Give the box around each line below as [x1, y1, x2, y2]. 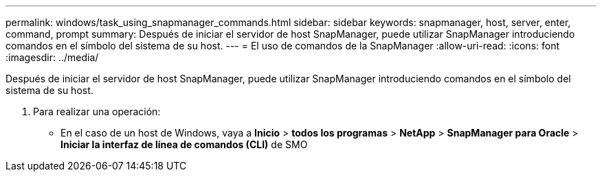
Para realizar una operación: [33, 106, 161, 117]
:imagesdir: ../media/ [5, 51, 99, 63]
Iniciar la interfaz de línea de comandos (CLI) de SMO [60, 139, 308, 150]
